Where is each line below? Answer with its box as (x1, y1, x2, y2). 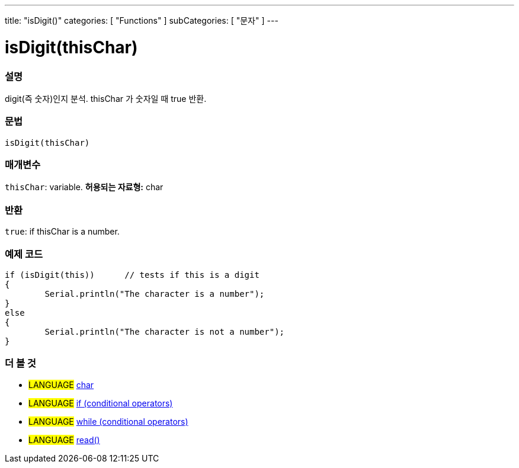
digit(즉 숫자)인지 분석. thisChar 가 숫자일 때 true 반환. (5, 93, 207, 104)
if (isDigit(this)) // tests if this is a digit (5, 270, 259, 280)
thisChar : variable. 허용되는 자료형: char (5, 182, 164, 193)
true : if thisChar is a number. (5, 226, 120, 237)
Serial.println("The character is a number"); (44, 289, 265, 299)
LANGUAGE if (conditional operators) (28, 398, 173, 408)
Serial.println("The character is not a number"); (44, 326, 285, 336)
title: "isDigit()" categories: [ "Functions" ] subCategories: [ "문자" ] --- (5, 15, 278, 25)
